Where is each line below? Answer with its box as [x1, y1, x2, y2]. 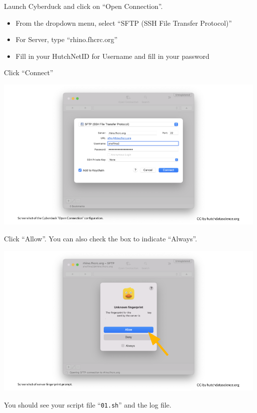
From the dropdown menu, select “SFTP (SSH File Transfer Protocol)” [15, 17, 232, 28]
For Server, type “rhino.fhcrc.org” [15, 34, 118, 45]
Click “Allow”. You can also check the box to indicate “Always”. [4, 233, 197, 244]
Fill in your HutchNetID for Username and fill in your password [15, 50, 210, 61]
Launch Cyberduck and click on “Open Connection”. [4, 1, 163, 11]
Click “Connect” [4, 67, 53, 78]
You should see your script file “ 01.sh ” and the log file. [4, 399, 171, 410]
